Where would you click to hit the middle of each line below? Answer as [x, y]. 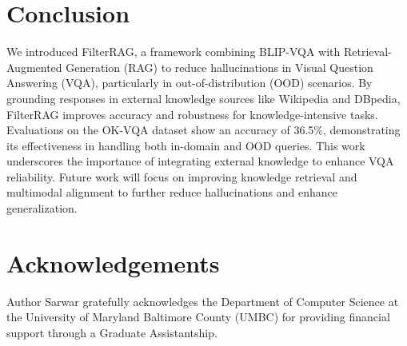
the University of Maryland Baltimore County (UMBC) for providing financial [198, 317]
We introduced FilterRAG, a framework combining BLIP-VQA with [174, 52]
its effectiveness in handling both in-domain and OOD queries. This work [186, 145]
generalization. [42, 208]
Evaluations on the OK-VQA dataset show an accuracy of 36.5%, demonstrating [203, 130]
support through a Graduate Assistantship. [112, 332]
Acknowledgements [113, 262]
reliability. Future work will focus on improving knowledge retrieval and [182, 176]
